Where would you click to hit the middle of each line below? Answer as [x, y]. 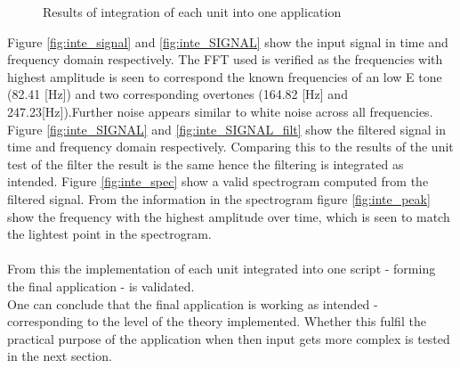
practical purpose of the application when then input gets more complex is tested [229, 338]
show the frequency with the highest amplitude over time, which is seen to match [229, 216]
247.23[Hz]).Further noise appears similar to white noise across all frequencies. [220, 111]
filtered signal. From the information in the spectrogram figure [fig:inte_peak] [219, 198]
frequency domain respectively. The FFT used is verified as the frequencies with [225, 59]
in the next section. [60, 356]
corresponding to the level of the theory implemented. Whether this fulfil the [217, 321]
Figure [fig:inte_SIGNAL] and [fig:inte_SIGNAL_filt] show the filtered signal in [227, 129]
